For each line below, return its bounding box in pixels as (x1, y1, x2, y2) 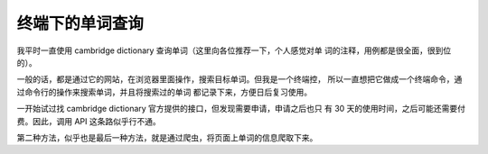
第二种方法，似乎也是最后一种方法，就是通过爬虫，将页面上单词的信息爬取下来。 (16, 131, 318, 143)
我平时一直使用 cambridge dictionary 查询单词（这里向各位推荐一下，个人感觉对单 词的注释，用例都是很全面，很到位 (16, 45, 452, 56)
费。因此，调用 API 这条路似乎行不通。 (16, 115, 162, 126)
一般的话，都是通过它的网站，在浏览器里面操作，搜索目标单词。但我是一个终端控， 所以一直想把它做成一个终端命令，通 (16, 74, 463, 85)
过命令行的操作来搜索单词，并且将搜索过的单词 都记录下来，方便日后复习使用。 (16, 86, 312, 97)
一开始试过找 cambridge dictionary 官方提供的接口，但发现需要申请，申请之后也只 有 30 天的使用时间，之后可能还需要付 (16, 104, 465, 114)
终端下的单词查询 (16, 14, 145, 33)
